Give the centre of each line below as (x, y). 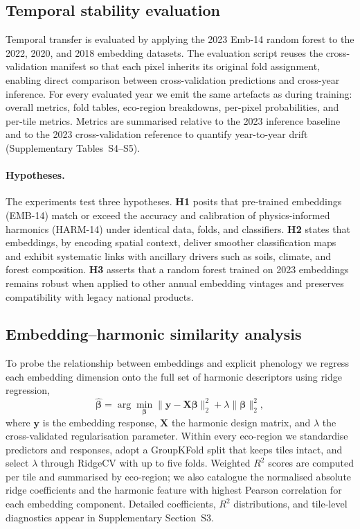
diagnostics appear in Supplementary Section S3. (110, 517)
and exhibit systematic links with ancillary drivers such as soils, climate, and (169, 255)
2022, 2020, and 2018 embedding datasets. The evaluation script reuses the (164, 52)
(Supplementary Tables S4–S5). (73, 147)
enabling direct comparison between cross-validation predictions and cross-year (173, 79)
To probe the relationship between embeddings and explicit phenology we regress (177, 363)
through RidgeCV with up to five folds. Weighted (146, 463)
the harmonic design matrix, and (241, 422)
